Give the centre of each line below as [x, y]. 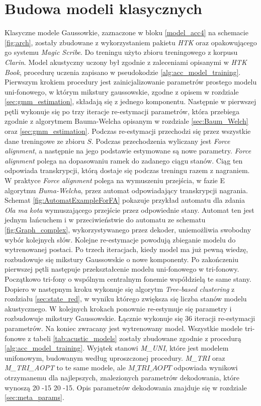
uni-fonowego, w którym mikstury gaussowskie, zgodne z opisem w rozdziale [122, 91]
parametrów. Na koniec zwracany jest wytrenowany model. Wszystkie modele [124, 328]
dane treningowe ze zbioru [45, 141]
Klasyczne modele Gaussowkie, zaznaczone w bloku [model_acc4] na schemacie [126, 32]
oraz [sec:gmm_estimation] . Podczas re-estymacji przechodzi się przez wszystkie [128, 131]
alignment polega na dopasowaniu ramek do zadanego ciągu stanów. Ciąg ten [124, 160]
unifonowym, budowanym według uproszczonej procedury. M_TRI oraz [115, 357]
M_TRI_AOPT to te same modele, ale [65, 368]
